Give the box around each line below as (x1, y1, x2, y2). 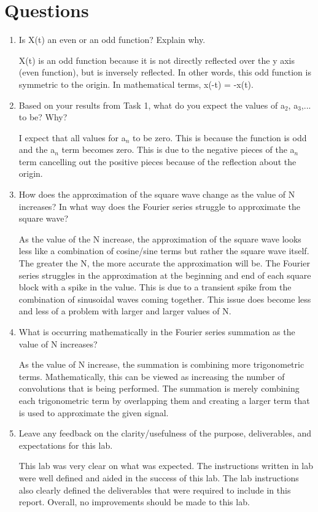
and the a (18, 143, 55, 156)
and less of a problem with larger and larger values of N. (18, 304, 231, 317)
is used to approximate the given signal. (18, 406, 169, 419)
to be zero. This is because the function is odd (133, 131, 307, 144)
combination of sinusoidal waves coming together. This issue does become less (18, 292, 311, 305)
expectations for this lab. (18, 438, 113, 451)
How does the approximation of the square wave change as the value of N (18, 188, 295, 201)
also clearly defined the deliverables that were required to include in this (18, 483, 291, 496)
